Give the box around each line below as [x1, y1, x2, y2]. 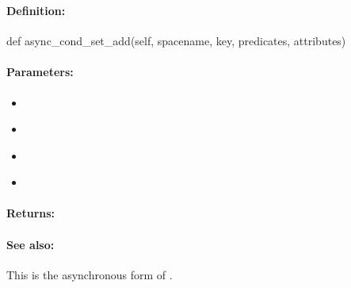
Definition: [6, 2, 66, 18]
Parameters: [6, 63, 74, 80]
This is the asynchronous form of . [6, 266, 173, 282]
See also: [6, 236, 55, 252]
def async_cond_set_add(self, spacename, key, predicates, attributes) [6, 33, 346, 49]
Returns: [6, 205, 55, 221]
